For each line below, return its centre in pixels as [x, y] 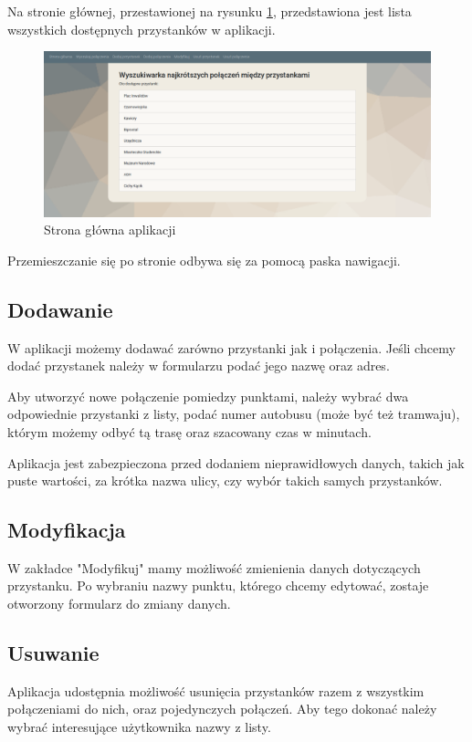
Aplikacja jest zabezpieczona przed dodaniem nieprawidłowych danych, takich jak [236, 462]
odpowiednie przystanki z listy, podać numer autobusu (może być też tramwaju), [234, 414]
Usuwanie [53, 653]
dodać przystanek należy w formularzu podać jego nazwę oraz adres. [199, 366]
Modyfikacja [67, 530]
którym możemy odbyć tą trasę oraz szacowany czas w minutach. [189, 431]
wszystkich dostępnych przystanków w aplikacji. [142, 29]
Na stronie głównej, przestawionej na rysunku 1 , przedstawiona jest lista [210, 11]
